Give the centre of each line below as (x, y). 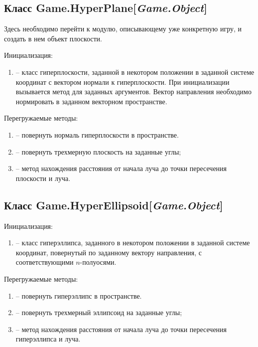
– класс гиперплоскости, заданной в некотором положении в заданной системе (135, 72)
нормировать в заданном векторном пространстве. (91, 101)
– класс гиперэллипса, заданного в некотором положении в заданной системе (133, 243)
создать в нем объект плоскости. (53, 38)
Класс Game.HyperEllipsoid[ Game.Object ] (114, 205)
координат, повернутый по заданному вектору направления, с (109, 252)
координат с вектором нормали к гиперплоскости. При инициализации (123, 82)
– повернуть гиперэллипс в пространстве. (79, 295)
